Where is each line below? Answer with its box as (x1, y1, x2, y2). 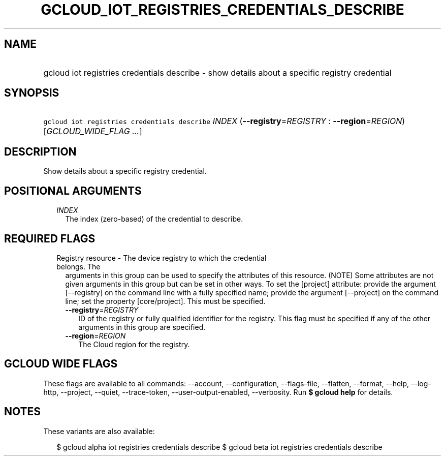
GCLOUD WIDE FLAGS (4, 357, 118, 371)
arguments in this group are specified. (78, 322, 206, 331)
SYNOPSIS (4, 86, 59, 100)
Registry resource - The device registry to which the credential (56, 253, 267, 262)
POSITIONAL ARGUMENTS (4, 184, 142, 197)
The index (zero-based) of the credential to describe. (65, 214, 243, 224)
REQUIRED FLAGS (4, 232, 96, 245)
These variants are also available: (43, 426, 155, 436)
